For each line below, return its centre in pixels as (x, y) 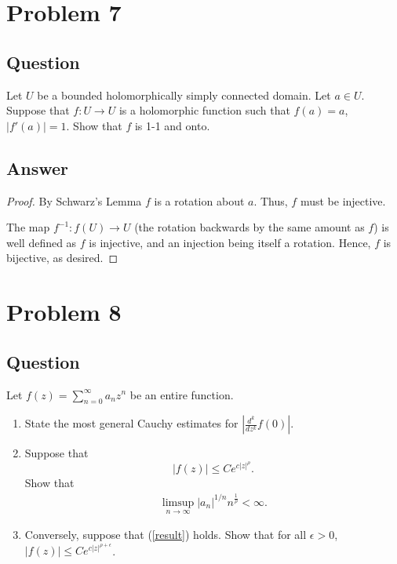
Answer (38, 167)
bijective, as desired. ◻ (62, 258)
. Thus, (271, 200)
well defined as (42, 242)
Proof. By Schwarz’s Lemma (74, 200)
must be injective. (343, 200)
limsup (178, 502)
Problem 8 (64, 312)
